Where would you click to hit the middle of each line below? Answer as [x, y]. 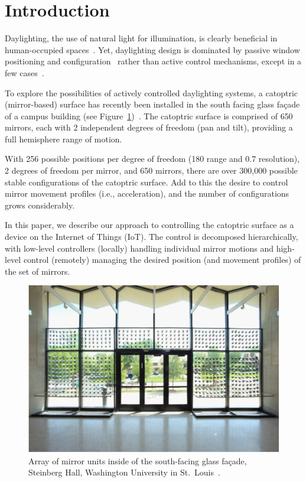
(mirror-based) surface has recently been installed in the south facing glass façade [152, 104]
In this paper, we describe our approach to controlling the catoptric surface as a [149, 225]
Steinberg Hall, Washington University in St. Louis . [124, 472]
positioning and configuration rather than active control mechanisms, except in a [153, 61]
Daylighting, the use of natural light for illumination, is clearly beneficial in [141, 38]
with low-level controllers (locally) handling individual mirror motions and [139, 248]
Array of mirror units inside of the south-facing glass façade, [138, 460]
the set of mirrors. [38, 271]
